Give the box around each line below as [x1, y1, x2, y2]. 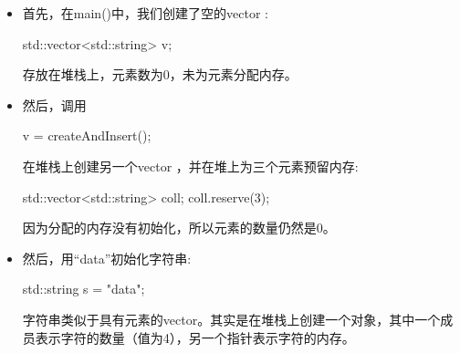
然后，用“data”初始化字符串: [22, 248, 192, 267]
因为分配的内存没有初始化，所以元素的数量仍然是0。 [22, 218, 336, 237]
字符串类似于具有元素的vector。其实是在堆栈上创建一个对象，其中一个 [22, 309, 441, 328]
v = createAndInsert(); [22, 126, 152, 145]
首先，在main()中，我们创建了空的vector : [22, 4, 268, 22]
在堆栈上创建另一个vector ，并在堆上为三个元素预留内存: [22, 156, 359, 175]
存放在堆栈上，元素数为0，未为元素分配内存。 [22, 65, 298, 84]
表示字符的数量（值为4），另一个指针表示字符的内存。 [35, 327, 355, 347]
